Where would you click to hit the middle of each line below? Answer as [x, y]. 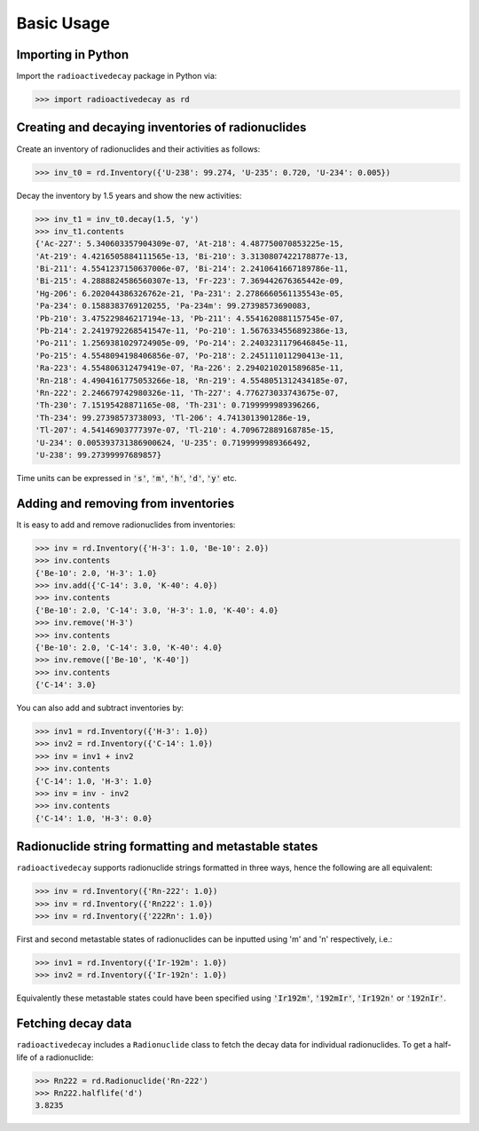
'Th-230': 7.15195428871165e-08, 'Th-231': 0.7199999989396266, [178, 405]
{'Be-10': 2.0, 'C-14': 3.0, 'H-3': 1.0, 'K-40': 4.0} [157, 610]
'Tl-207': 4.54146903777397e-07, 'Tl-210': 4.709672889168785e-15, [185, 430]
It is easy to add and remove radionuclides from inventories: [126, 525]
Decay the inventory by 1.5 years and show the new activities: [129, 195]
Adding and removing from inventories [126, 503]
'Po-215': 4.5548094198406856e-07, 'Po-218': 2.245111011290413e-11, [189, 356]
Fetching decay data [74, 1024]
